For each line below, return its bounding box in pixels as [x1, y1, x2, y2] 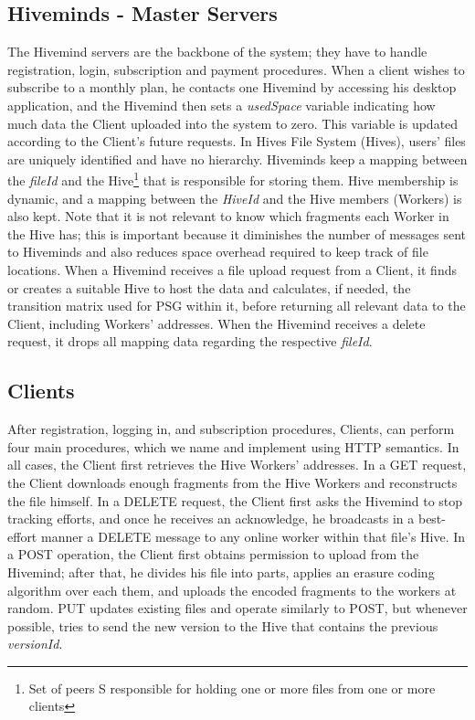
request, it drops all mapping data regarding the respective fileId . [7, 332, 373, 351]
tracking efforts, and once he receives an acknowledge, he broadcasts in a [7, 509, 415, 528]
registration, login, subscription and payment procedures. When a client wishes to [7, 59, 465, 79]
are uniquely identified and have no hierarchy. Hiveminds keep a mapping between [7, 149, 468, 168]
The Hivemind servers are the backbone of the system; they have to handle [7, 42, 427, 61]
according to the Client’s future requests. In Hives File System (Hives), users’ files [7, 132, 466, 151]
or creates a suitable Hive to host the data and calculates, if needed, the [7, 278, 411, 297]
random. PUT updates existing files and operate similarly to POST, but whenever [7, 598, 468, 618]
